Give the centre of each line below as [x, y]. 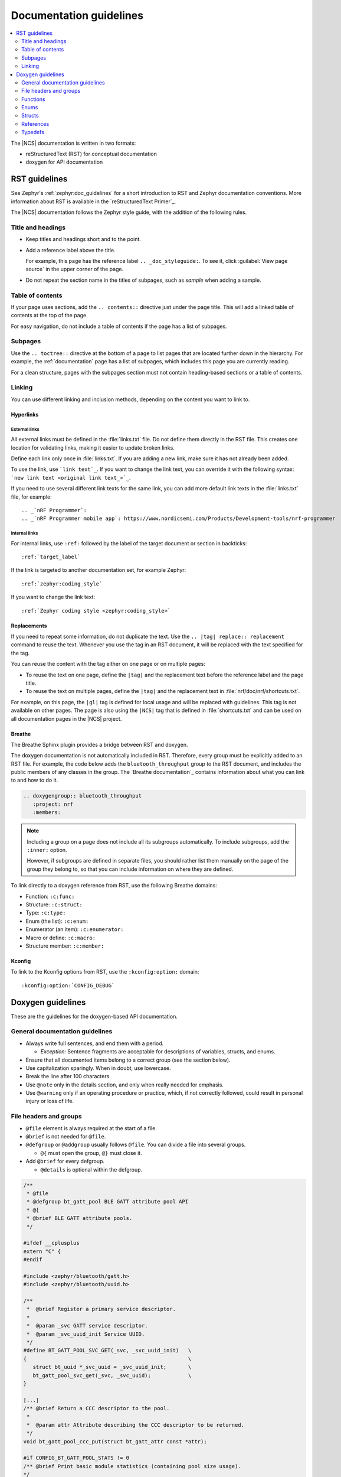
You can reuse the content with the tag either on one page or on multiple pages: [108, 664]
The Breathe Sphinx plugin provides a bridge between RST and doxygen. [99, 744]
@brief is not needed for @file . [66, 1136]
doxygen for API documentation [64, 162]
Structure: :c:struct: [54, 905]
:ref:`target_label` [51, 557]
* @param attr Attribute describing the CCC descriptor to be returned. [136, 1425]
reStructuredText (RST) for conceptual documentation [91, 154]
